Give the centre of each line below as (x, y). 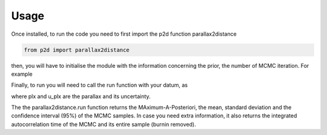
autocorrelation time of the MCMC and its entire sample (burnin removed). (104, 124)
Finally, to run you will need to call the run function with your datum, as (99, 85)
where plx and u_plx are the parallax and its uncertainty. (81, 96)
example (22, 74)
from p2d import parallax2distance (77, 50)
